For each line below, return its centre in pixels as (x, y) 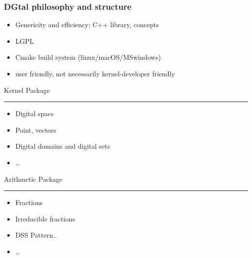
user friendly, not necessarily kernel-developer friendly (95, 73)
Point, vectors (36, 129)
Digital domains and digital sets (63, 146)
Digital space (35, 113)
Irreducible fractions (45, 218)
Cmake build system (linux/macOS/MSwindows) (88, 57)
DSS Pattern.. (36, 235)
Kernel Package (27, 90)
